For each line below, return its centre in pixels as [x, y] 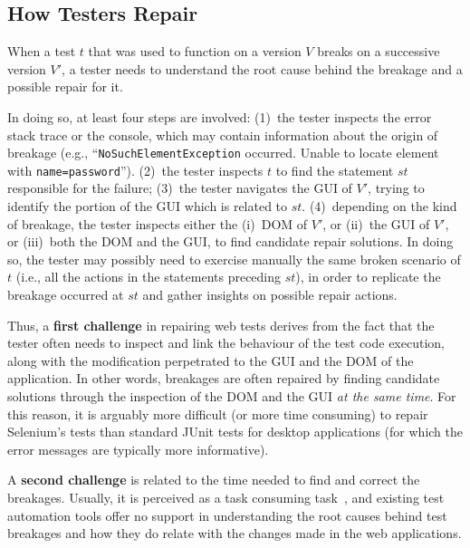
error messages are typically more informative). [138, 449]
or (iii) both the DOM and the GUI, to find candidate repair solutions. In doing [230, 241]
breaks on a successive [379, 51]
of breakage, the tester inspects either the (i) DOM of [158, 223]
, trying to [396, 188]
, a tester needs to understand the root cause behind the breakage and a [262, 68]
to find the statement [335, 170]
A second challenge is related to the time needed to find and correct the [214, 480]
